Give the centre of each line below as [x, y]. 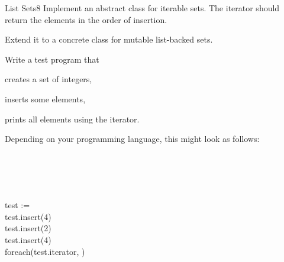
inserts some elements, [45, 98]
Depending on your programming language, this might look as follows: [132, 139]
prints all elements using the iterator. [72, 119]
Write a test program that [52, 59]
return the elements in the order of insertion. [86, 19]
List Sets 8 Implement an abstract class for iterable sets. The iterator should [142, 8]
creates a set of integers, [49, 79]
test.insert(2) [28, 228]
